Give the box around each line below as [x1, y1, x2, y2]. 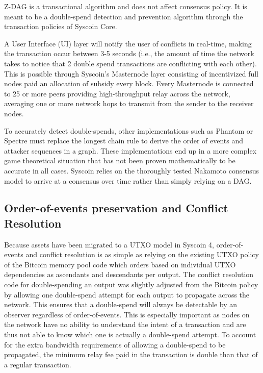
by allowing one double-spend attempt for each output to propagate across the [4, 289, 250, 300]
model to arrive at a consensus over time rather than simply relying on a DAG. [4, 175, 252, 186]
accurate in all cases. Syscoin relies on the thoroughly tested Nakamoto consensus [4, 165, 259, 176]
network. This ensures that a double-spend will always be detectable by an [4, 299, 238, 310]
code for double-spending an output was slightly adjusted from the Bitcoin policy [4, 279, 258, 290]
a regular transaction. [4, 359, 71, 369]
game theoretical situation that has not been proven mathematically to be [4, 155, 235, 166]
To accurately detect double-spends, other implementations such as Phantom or [4, 125, 253, 136]
